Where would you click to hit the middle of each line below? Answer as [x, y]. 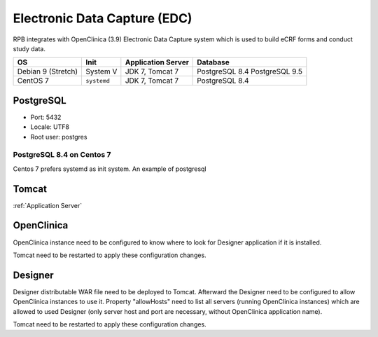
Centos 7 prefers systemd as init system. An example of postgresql [110, 169]
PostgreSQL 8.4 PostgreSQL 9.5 [250, 71]
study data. [29, 48]
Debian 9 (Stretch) [48, 71]
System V [101, 71]
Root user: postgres [59, 137]
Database [213, 62]
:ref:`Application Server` [48, 205]
